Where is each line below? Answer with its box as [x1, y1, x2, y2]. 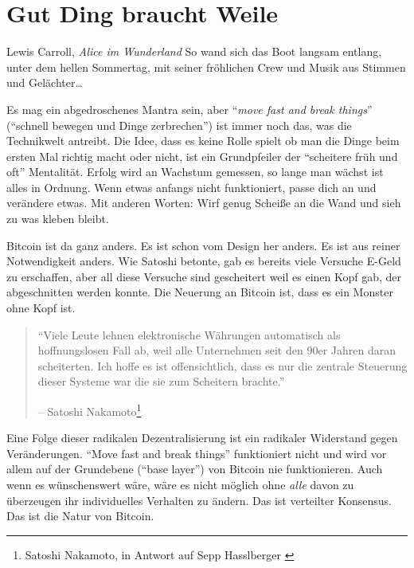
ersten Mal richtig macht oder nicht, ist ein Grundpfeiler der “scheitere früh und [6, 147, 398, 164]
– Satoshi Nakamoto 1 [37, 401, 142, 419]
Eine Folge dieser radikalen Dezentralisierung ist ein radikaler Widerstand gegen [6, 429, 398, 446]
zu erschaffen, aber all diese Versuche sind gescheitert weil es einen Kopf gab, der [6, 268, 402, 284]
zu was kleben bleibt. [6, 210, 109, 227]
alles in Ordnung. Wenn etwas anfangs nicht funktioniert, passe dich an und [6, 178, 377, 195]
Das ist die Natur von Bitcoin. [6, 507, 154, 524]
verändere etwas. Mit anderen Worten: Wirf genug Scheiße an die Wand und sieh [6, 194, 401, 211]
